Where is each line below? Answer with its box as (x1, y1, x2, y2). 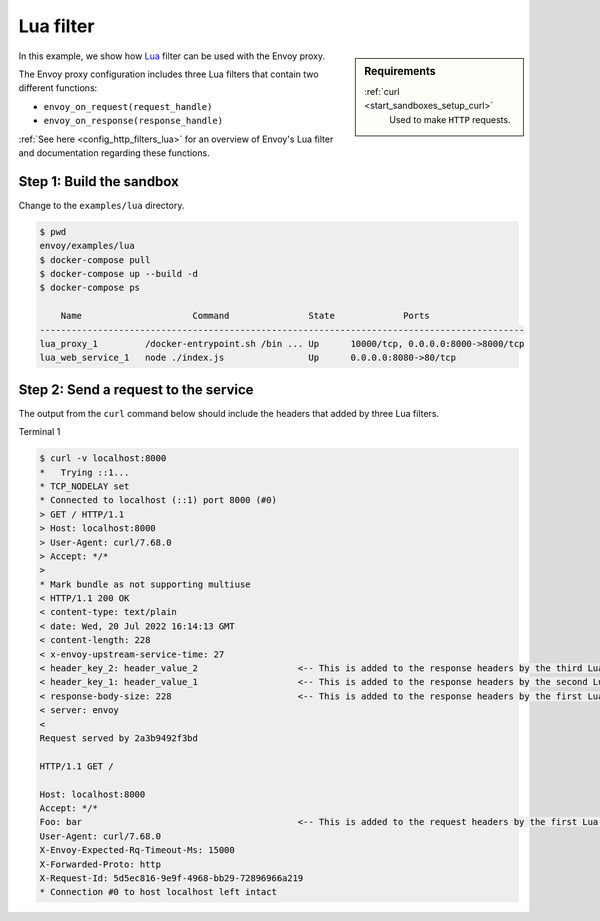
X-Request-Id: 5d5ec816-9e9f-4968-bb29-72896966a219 (39, 872, 304, 884)
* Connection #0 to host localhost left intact (39, 886, 277, 898)
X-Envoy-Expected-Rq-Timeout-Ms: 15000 (39, 845, 235, 856)
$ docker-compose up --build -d (39, 268, 199, 279)
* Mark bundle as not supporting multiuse (39, 578, 251, 590)
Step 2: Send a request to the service (18, 381, 254, 398)
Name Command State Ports (60, 310, 430, 322)
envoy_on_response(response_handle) (43, 115, 224, 127)
